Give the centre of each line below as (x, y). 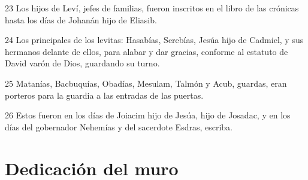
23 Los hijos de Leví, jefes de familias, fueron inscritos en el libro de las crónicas (152, 8)
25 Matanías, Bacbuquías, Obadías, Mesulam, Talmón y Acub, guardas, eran (146, 83)
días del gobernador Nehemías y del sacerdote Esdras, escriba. (119, 126)
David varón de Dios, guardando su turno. (82, 63)
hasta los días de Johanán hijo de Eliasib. (81, 19)
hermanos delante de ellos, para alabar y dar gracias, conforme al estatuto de (147, 51)
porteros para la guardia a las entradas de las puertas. (104, 95)
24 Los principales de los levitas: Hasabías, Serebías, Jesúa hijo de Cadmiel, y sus (154, 40)
